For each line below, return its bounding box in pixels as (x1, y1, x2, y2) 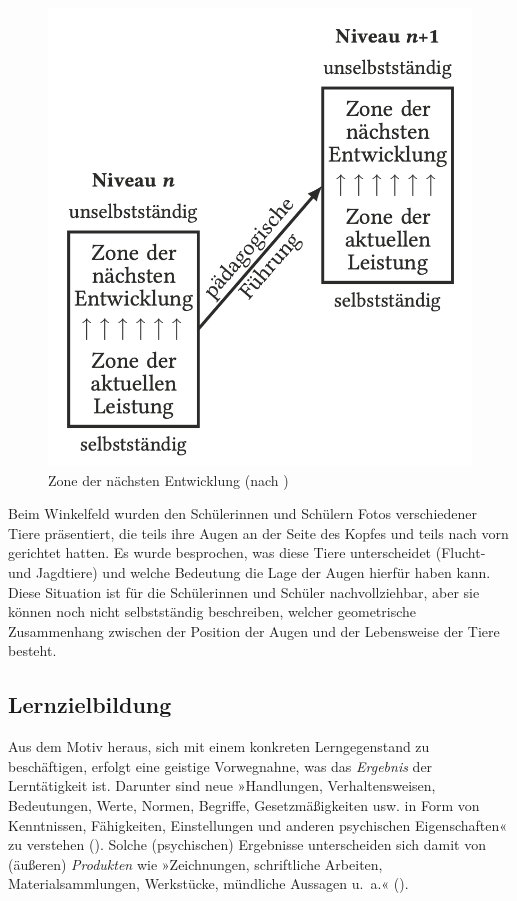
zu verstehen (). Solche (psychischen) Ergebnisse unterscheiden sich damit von (8, 834, 486, 855)
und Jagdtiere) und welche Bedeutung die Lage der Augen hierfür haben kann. (8, 561, 491, 582)
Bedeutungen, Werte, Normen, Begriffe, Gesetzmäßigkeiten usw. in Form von (8, 794, 480, 815)
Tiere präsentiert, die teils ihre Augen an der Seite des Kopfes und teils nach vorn (8, 522, 509, 543)
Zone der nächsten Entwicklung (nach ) (48, 469, 289, 490)
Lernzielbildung (8, 689, 172, 720)
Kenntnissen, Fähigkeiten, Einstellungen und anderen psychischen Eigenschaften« (8, 814, 508, 835)
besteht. (8, 640, 57, 661)
